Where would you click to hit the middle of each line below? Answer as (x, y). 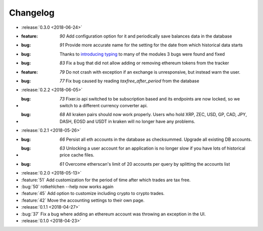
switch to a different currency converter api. (104, 106)
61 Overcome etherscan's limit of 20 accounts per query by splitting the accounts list (145, 164)
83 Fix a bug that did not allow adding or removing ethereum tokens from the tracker (144, 63)
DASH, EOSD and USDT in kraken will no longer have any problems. (128, 121)
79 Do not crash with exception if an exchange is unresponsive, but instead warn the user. (150, 72)
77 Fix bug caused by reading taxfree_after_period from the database (130, 81)
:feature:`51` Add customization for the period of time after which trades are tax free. (106, 180)
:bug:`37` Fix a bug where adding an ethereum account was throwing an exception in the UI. (113, 214)
